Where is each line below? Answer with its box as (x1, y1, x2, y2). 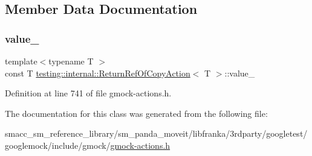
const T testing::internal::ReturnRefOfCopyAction (5, 66, 190, 79)
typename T (48, 55, 94, 67)
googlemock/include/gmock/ (5, 139, 111, 151)
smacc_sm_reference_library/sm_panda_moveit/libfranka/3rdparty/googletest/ (5, 127, 308, 140)
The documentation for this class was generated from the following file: (5, 107, 268, 119)
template (5, 55, 37, 67)
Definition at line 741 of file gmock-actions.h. (5, 87, 172, 99)
